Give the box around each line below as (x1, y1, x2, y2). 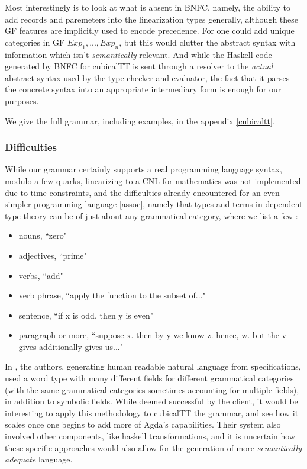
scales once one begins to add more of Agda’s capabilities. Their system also (5, 418, 281, 431)
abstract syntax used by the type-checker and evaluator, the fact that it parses (5, 71, 290, 83)
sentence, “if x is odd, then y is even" (18, 309, 153, 321)
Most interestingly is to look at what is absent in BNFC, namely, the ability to (5, 1, 291, 13)
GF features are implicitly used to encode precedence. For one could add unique (5, 24, 295, 37)
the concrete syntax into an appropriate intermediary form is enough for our (5, 83, 282, 95)
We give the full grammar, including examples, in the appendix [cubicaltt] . (5, 114, 275, 127)
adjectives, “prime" (18, 249, 87, 261)
